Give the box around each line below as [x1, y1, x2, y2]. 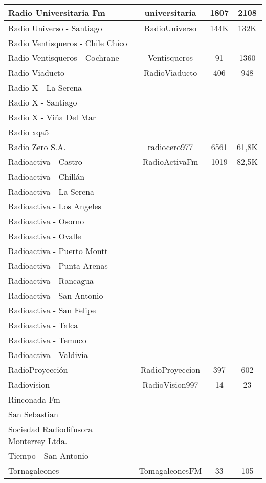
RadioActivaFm [142, 156, 198, 167]
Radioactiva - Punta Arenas [8, 260, 108, 271]
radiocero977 [147, 141, 193, 153]
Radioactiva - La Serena [8, 185, 95, 197]
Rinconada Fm [8, 393, 60, 405]
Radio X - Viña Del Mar [8, 111, 96, 123]
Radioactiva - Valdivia [8, 349, 88, 361]
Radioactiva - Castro [8, 156, 82, 167]
